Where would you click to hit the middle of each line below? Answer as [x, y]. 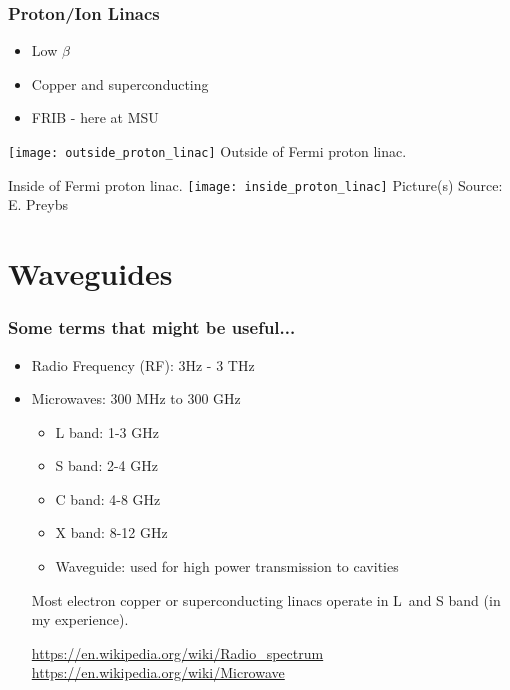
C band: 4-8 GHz [108, 498]
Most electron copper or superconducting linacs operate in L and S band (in [266, 599]
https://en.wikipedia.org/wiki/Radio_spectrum [177, 652]
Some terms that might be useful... [152, 327]
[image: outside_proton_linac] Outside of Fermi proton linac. [207, 151]
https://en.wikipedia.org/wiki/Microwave [158, 672]
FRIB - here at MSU [95, 117]
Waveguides [90, 273]
